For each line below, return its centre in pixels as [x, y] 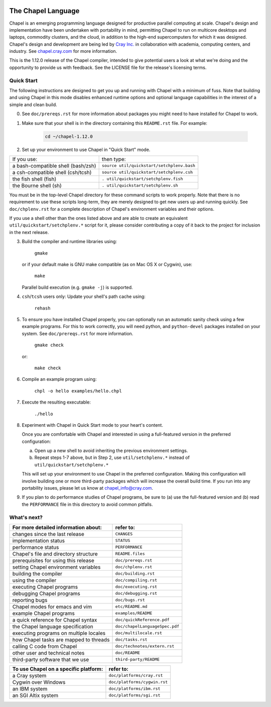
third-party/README [138, 659]
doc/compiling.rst [136, 580]
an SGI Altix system [35, 695]
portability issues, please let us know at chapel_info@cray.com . [87, 488]
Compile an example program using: [59, 379]
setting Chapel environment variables [56, 567]
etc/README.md [131, 607]
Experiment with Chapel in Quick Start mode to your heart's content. [92, 425]
